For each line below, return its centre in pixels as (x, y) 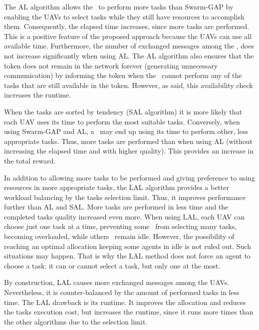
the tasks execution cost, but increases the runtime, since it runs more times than (129, 312)
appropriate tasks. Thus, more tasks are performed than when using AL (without (128, 141)
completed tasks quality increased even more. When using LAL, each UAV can (125, 216)
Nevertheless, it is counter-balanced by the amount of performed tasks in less (122, 292)
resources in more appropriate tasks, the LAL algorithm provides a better (117, 187)
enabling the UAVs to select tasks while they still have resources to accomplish (124, 16)
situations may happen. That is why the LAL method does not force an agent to (127, 256)
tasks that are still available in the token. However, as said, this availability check (129, 85)
